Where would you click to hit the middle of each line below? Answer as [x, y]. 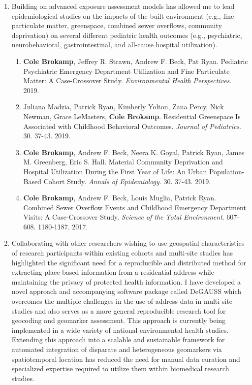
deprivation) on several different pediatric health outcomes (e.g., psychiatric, [127, 35]
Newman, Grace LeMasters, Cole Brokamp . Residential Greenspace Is [132, 116]
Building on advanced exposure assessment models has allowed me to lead [123, 6]
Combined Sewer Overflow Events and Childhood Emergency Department [135, 207]
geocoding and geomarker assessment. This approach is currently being [119, 320]
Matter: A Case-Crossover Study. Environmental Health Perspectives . [127, 80]
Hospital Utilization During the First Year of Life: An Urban [115, 171]
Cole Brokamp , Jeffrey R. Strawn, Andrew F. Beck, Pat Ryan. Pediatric [136, 61]
